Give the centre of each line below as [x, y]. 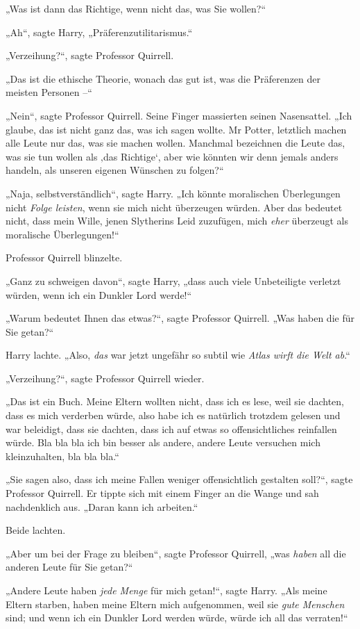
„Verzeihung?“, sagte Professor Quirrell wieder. [105, 378]
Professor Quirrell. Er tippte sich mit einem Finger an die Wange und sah [162, 493]
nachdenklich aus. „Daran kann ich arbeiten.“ [102, 506]
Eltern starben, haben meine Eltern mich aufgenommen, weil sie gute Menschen [175, 604]
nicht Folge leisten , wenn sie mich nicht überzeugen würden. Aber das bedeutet [174, 207]
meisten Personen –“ [49, 92]
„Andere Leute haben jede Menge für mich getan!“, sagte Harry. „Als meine [166, 590]
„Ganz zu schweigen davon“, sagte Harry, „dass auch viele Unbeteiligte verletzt [173, 280]
